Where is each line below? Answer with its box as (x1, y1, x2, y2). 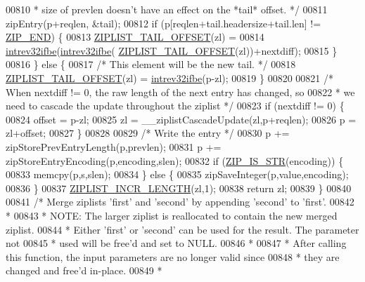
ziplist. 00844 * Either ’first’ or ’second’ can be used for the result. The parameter (6, 222, 359, 236)
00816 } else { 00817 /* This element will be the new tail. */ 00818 (6, 57, 296, 72)
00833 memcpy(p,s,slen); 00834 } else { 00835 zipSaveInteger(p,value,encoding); (6, 167, 349, 182)
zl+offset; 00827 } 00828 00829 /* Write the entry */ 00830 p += (6, 126, 290, 140)
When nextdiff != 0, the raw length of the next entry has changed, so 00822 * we (6, 84, 355, 99)
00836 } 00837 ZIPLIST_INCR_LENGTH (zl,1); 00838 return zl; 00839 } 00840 (6, 180, 352, 195)
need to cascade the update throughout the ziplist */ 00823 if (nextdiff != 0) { (6, 98, 345, 113)
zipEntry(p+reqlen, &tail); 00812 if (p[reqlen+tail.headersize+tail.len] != (6, 15, 321, 30)
